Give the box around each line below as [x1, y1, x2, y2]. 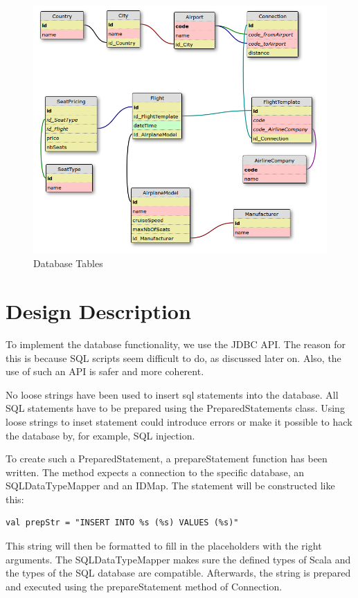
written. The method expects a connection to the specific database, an [6, 464, 305, 479]
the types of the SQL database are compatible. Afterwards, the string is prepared [6, 565, 351, 580]
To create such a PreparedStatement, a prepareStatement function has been [6, 451, 328, 466]
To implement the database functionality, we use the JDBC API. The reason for [6, 336, 346, 351]
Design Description [6, 297, 191, 325]
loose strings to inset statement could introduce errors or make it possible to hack [6, 414, 352, 428]
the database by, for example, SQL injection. [6, 428, 195, 442]
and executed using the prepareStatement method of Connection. [6, 579, 283, 593]
